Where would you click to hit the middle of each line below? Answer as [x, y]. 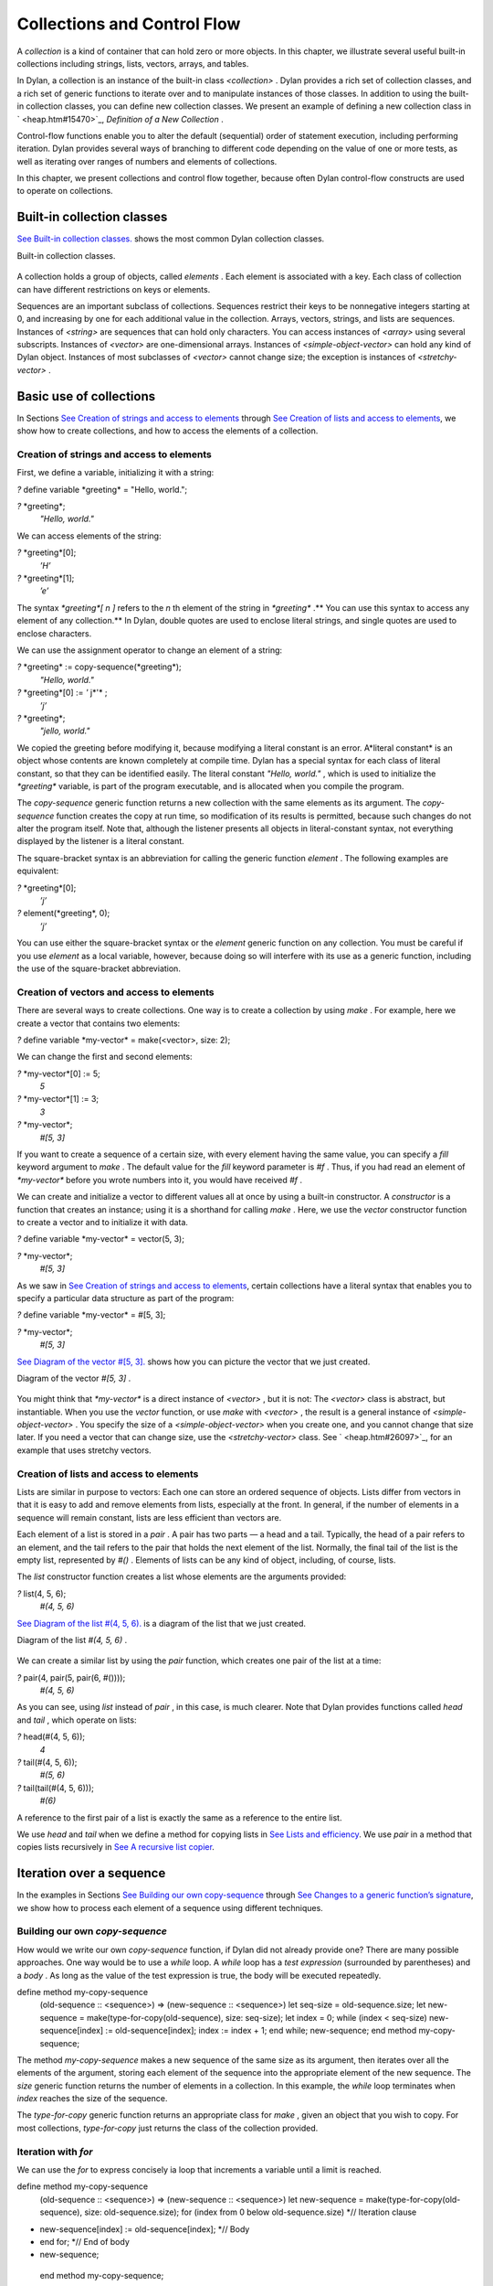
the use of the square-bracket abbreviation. [99, 968]
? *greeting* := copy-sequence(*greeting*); [99, 667]
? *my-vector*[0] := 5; [58, 1074]
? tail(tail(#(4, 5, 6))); [56, 1788]
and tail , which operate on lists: [77, 1720]
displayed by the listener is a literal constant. [100, 841]
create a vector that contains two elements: [99, 1023]
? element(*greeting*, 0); [63, 913]
